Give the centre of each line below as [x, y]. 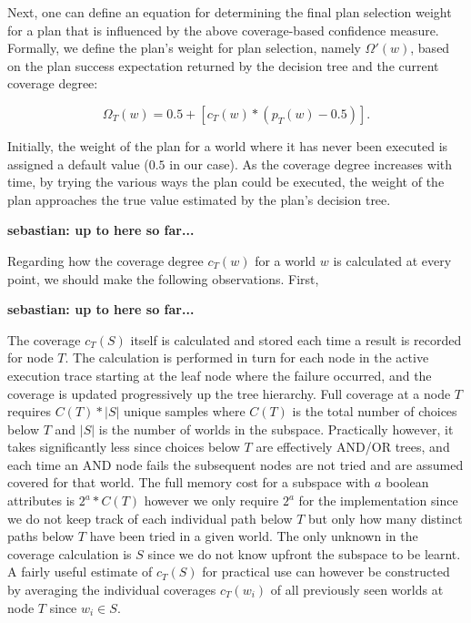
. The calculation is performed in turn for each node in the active [247, 357]
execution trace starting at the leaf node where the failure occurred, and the [220, 375]
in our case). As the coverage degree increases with [311, 163]
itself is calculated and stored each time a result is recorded [296, 339]
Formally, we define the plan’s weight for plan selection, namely [184, 48]
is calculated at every [392, 260]
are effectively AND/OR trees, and [353, 447]
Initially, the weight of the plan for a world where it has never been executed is [228, 145]
